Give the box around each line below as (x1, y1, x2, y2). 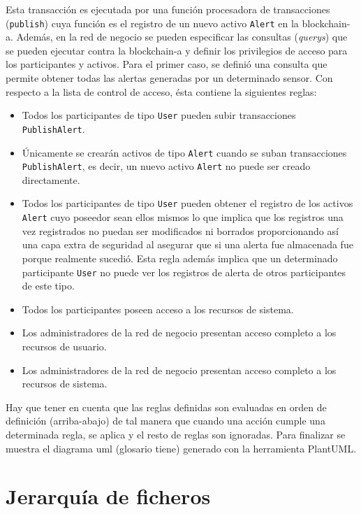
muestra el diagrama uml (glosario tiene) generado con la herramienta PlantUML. (6, 441, 357, 455)
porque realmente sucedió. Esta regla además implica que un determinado (22, 250, 338, 265)
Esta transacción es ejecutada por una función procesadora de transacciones (6, 2, 330, 16)
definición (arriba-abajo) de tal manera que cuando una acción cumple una (6, 413, 325, 428)
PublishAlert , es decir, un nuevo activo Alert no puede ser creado (22, 159, 311, 173)
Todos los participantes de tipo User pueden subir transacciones (22, 108, 296, 122)
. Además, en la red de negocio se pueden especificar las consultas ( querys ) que (10, 29, 348, 44)
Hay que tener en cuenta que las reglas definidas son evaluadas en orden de (6, 399, 327, 414)
